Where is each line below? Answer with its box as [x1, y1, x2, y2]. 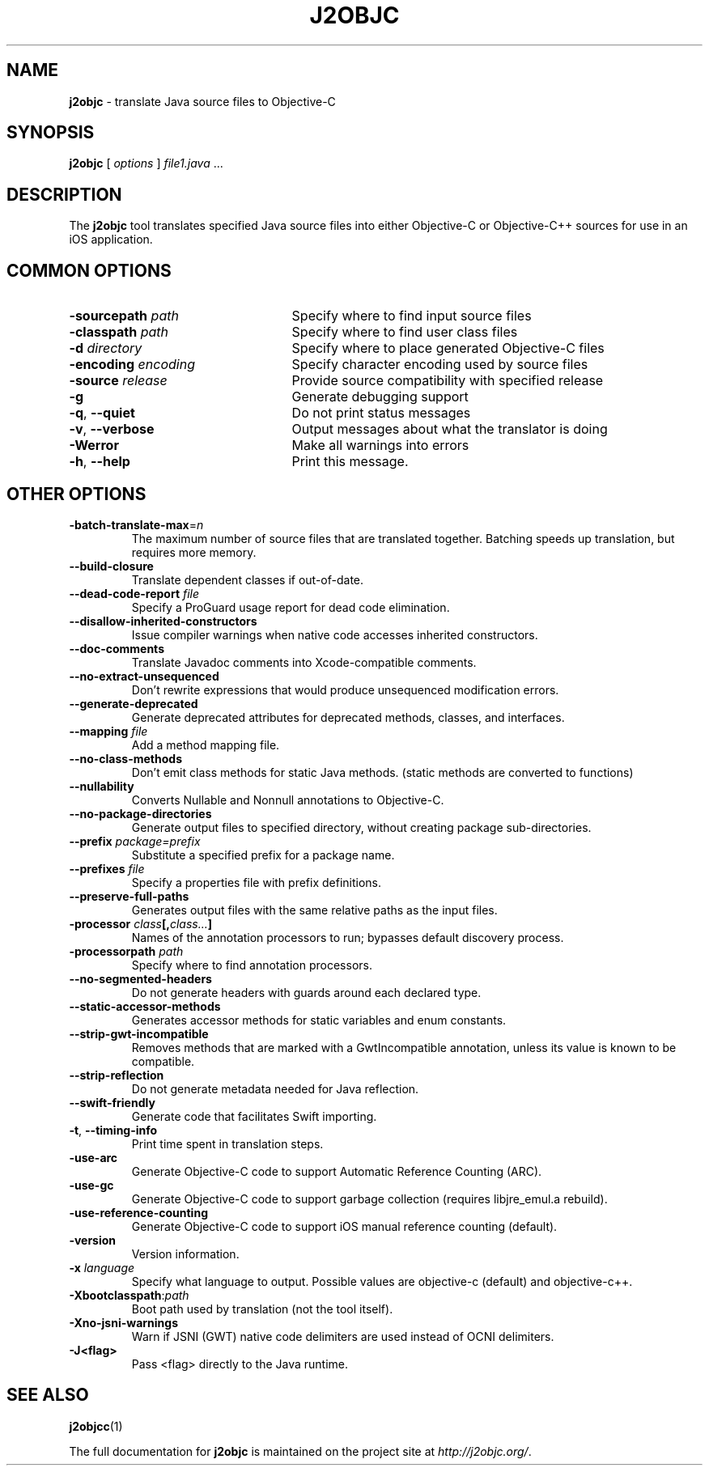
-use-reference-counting [69, 1205, 208, 1220]
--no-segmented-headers [69, 971, 212, 986]
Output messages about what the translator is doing [291, 421, 608, 438]
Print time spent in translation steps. [131, 1136, 324, 1151]
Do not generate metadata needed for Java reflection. [131, 1081, 419, 1096]
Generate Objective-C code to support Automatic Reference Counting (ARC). [131, 1164, 542, 1178]
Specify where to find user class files [291, 324, 518, 341]
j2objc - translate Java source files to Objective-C [69, 94, 336, 108]
